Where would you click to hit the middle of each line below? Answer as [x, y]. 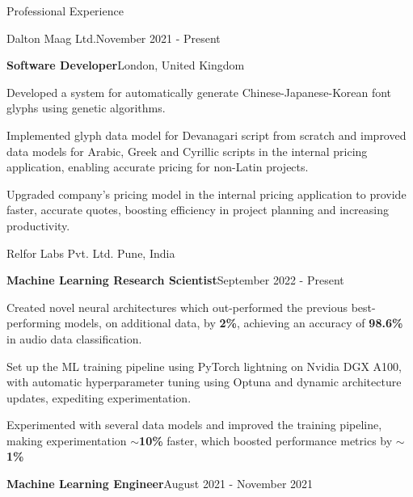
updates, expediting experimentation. [99, 397]
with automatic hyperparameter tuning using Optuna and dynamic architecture [204, 382]
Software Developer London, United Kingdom [126, 65]
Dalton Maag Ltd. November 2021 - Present [114, 38]
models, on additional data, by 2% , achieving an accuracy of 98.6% [234, 323]
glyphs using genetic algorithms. [86, 108]
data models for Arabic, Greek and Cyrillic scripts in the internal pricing [187, 151]
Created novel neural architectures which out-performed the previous [177, 307]
